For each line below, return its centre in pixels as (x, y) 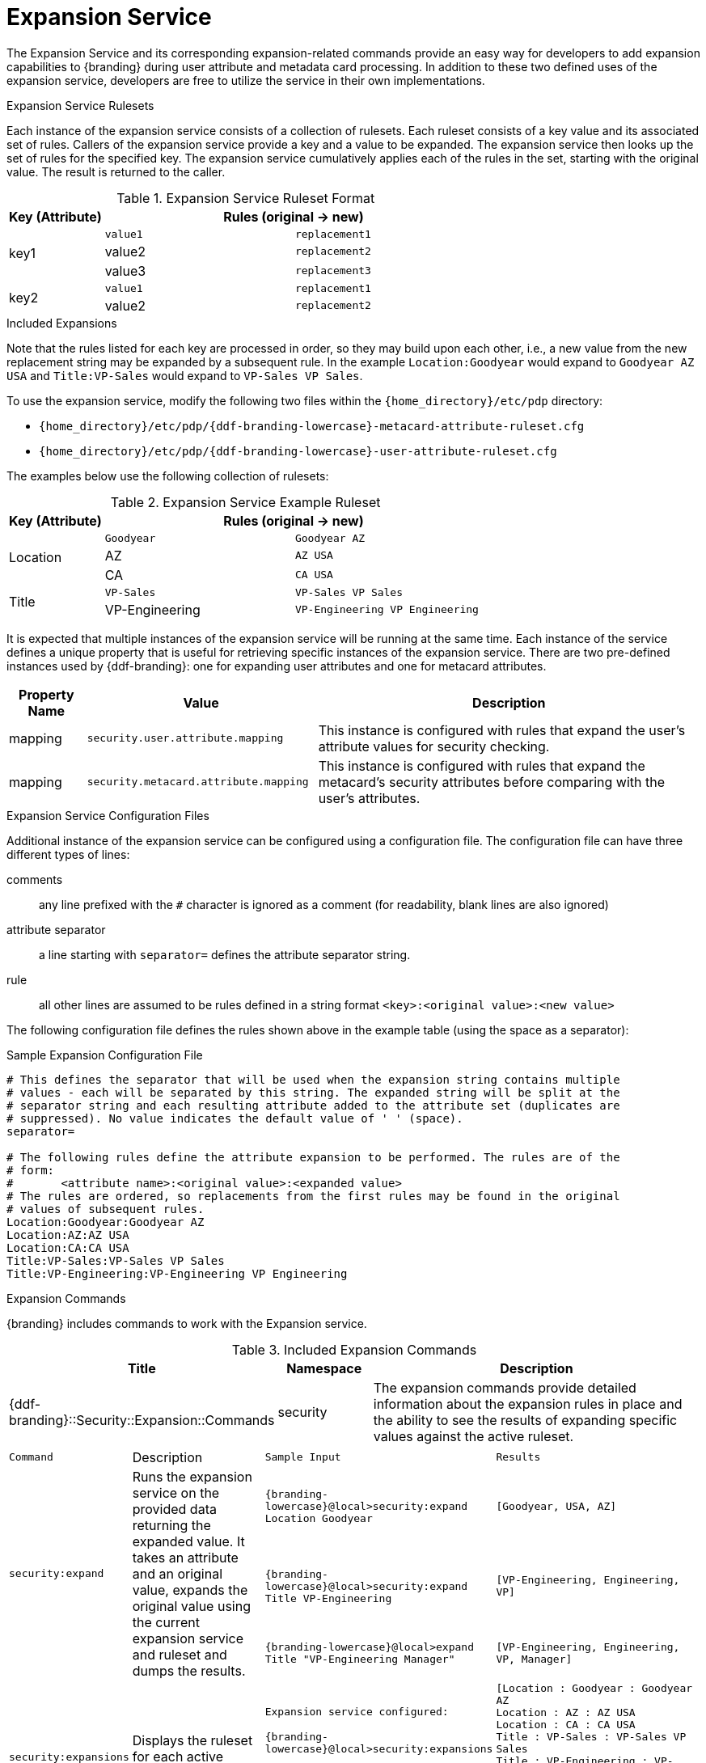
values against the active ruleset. (473, 1436)
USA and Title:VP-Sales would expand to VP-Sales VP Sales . (185, 375)
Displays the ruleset (192, 1741)
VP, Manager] (534, 1659)
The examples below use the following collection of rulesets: (168, 476)
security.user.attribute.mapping (185, 738)
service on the (176, 1492)
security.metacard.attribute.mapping (198, 782)
